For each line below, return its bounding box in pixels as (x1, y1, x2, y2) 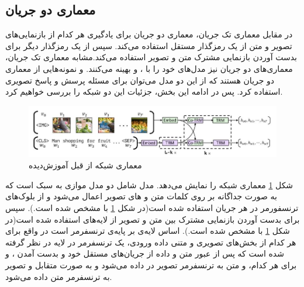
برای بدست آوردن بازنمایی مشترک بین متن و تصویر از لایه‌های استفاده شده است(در (5, 213, 300, 225)
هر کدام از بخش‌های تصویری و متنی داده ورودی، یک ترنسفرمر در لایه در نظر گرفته (5, 236, 296, 248)
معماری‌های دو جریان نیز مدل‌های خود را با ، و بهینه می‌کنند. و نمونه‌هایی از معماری (5, 62, 293, 74)
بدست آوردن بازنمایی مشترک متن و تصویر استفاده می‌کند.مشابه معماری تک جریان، (5, 51, 297, 63)
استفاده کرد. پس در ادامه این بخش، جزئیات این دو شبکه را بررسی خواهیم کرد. (5, 85, 283, 98)
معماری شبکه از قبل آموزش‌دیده (29, 159, 142, 171)
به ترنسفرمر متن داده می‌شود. (5, 270, 112, 282)
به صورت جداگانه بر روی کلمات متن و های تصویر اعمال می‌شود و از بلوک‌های (5, 190, 277, 202)
